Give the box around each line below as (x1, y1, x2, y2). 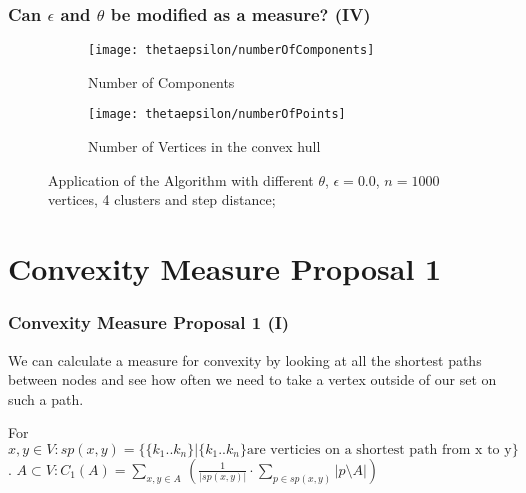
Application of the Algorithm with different (48, 169, 314, 190)
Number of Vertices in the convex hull (88, 136, 321, 157)
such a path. (8, 388, 84, 409)
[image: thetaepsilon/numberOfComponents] (88, 43, 375, 58)
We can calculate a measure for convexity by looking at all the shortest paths (8, 349, 482, 370)
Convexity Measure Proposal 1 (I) (8, 310, 290, 335)
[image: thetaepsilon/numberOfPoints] (88, 107, 346, 122)
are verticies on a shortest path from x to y (246, 442, 512, 457)
